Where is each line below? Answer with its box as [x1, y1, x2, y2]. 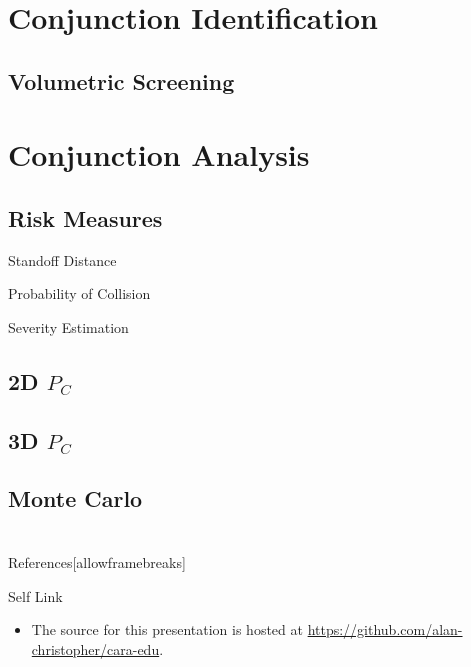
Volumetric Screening [8, 65, 235, 96]
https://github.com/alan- [307, 619, 463, 640]
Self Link [8, 585, 63, 606]
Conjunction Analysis [8, 134, 310, 175]
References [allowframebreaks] [8, 552, 186, 573]
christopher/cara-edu [31, 638, 160, 659]
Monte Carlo [8, 483, 143, 514]
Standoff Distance [8, 249, 117, 270]
